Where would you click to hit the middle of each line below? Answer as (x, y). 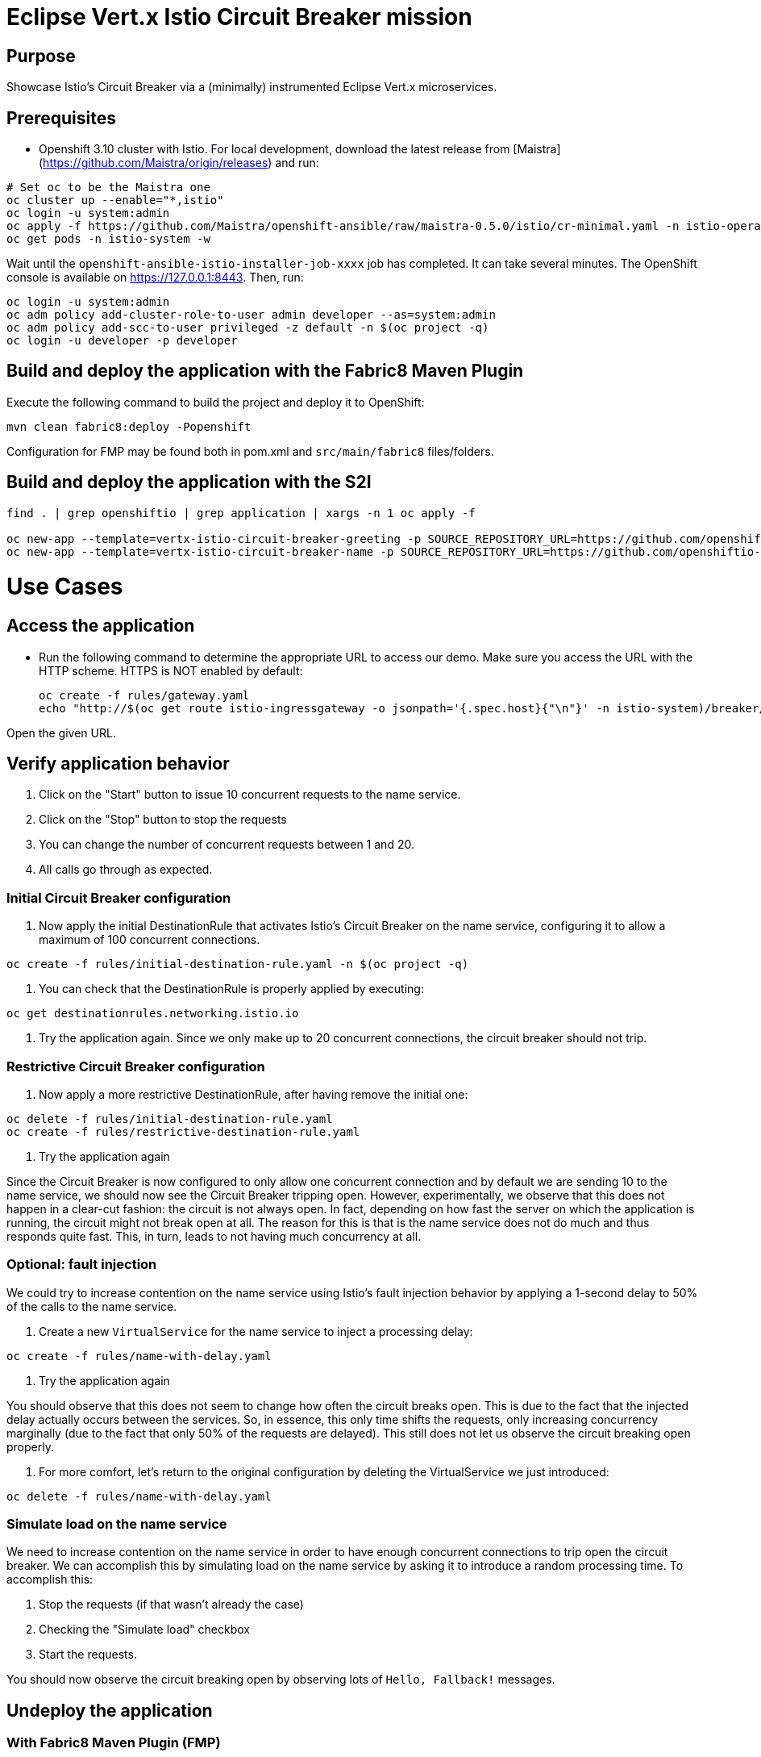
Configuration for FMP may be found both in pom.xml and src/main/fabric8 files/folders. (250, 451)
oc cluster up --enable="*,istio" (115, 200)
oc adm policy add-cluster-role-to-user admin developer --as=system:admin (251, 315)
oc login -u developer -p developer (122, 341)
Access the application (101, 626)
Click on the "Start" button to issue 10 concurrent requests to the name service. (250, 795)
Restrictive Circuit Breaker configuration (136, 1066)
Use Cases (65, 587)
